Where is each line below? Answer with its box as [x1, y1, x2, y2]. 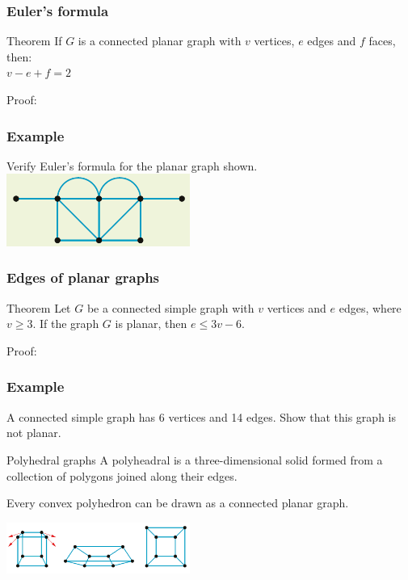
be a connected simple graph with [86, 299, 254, 316]
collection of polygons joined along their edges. [6, 467, 238, 484]
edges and [307, 32, 356, 49]
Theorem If [6, 32, 62, 49]
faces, [368, 32, 396, 49]
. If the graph [32, 315, 99, 332]
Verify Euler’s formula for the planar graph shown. [6, 157, 258, 174]
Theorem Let [6, 299, 71, 316]
